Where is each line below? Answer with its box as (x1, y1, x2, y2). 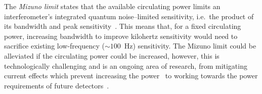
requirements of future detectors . (4, 80, 109, 90)
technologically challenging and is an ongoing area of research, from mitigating (4, 60, 247, 71)
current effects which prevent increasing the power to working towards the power (4, 70, 258, 81)
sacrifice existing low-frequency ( (4, 40, 105, 51)
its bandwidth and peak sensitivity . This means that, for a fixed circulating (4, 21, 241, 31)
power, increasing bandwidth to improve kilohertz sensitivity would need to (4, 30, 238, 41)
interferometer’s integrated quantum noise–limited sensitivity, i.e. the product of (4, 11, 254, 21)
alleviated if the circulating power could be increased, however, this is (4, 50, 220, 61)
